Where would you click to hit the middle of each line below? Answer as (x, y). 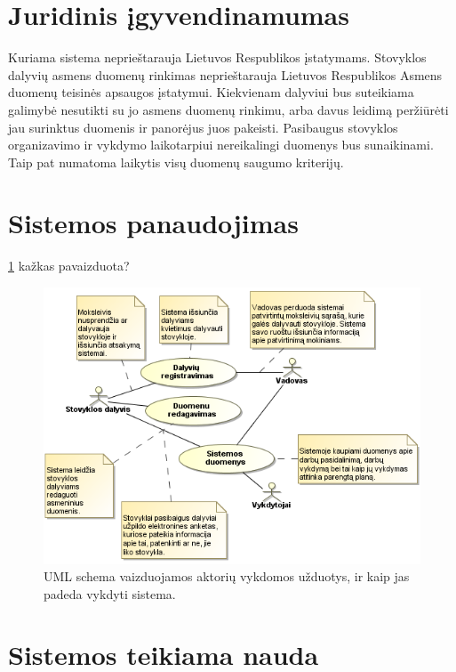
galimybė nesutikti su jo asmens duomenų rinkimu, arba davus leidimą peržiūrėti (228, 109)
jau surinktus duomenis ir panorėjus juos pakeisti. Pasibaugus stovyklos (203, 127)
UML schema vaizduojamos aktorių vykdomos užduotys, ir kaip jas (227, 576)
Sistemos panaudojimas (153, 223)
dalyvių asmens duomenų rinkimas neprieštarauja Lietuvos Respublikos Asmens (225, 74)
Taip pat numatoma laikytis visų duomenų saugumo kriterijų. (176, 162)
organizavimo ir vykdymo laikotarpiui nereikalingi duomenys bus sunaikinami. (221, 145)
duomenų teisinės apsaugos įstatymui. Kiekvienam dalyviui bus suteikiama (211, 92)
